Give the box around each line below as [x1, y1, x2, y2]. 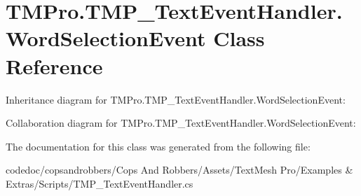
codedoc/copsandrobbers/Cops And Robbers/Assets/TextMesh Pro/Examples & [6, 162, 353, 177]
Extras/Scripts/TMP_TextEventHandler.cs [6, 176, 193, 190]
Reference [6, 51, 103, 80]
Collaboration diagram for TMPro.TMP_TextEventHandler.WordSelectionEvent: [6, 115, 356, 130]
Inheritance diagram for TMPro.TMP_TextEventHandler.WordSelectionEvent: [6, 92, 346, 106]
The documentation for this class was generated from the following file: [6, 139, 311, 153]
